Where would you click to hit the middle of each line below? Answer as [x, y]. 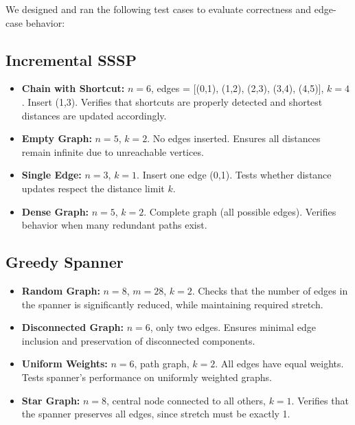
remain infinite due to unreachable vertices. [113, 151]
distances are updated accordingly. [94, 115]
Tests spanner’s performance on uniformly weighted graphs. [147, 377]
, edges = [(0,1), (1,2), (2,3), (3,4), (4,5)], [238, 88]
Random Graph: [61, 290]
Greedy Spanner [65, 262]
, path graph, [162, 364]
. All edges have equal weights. [279, 364]
